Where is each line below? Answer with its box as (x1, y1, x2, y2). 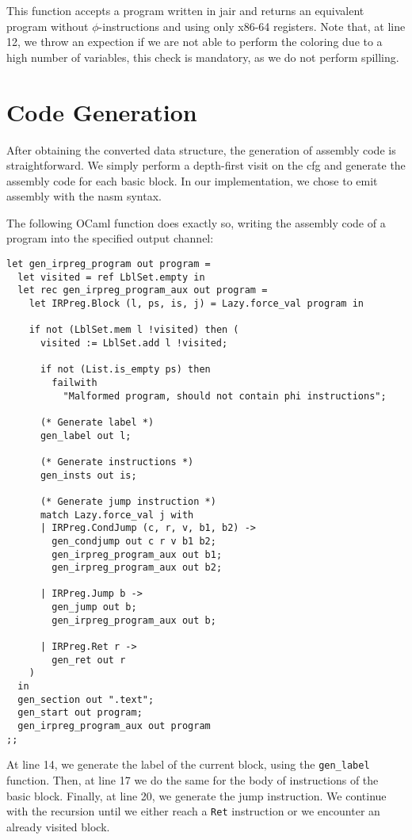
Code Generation (6, 95, 197, 128)
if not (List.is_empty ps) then (40, 364, 211, 376)
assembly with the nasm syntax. (6, 188, 162, 204)
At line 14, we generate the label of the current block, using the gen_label (6, 756, 370, 773)
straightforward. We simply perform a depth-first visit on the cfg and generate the (6, 157, 406, 174)
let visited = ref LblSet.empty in (17, 271, 205, 283)
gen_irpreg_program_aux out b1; (51, 548, 223, 560)
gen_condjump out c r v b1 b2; (51, 535, 216, 547)
